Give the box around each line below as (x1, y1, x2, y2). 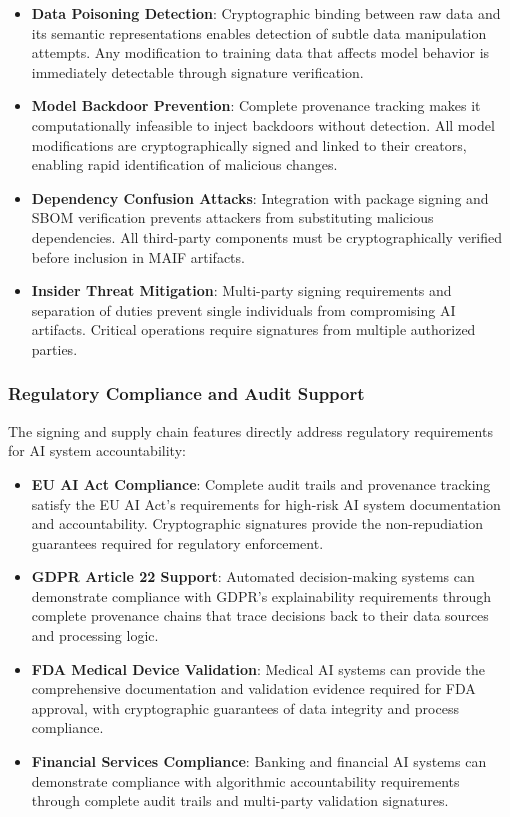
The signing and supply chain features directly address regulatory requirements (8, 420, 493, 441)
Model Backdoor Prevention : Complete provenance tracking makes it (31, 95, 481, 116)
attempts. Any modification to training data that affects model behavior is (31, 42, 490, 63)
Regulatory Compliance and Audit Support (8, 381, 365, 406)
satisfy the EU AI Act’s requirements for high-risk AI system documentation (31, 493, 501, 514)
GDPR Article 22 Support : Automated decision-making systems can (31, 566, 475, 587)
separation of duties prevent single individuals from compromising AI (31, 299, 456, 320)
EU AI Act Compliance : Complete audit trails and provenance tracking (31, 473, 491, 494)
